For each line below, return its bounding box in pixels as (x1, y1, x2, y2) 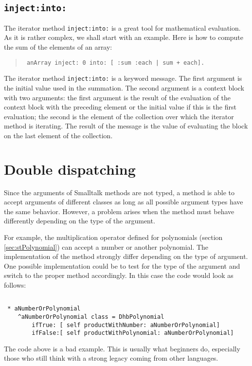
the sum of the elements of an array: (4, 42, 112, 52)
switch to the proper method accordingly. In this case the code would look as (4, 270, 234, 280)
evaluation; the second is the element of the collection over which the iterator (4, 111, 234, 121)
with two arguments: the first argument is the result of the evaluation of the (4, 92, 231, 102)
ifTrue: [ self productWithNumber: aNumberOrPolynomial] (32, 321, 220, 329)
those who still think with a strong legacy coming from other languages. (4, 353, 218, 363)
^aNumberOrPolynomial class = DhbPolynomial (18, 313, 164, 320)
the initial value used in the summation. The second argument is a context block (4, 82, 244, 92)
